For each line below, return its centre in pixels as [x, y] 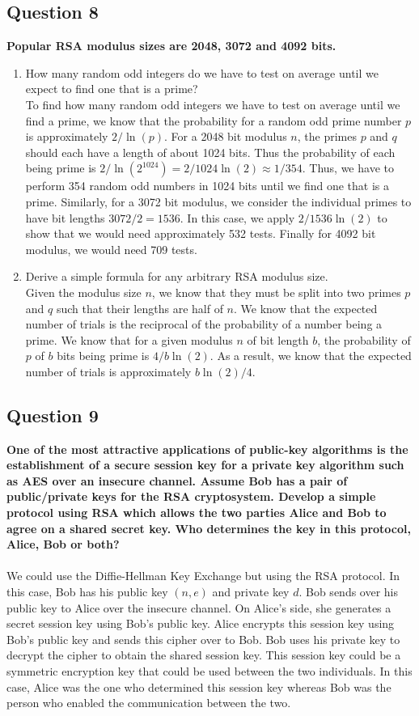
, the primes [327, 136]
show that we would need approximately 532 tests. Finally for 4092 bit [201, 233]
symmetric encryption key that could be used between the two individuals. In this [209, 671]
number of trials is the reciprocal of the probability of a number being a [204, 324]
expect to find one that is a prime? [112, 89]
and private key [251, 592]
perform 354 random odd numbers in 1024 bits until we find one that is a [207, 186]
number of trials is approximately [108, 371]
